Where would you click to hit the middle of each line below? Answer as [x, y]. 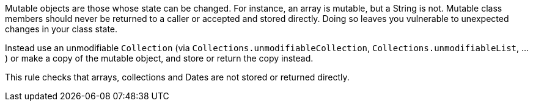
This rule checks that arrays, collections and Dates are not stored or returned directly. [177, 77]
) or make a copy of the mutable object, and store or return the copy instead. [159, 58]
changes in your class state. [61, 29]
